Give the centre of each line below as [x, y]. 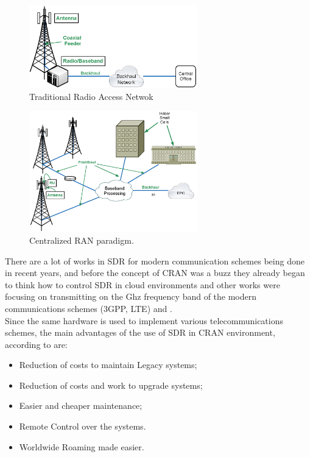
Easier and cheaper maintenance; [81, 406]
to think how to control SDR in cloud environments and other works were [143, 284]
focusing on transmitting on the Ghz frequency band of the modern [131, 296]
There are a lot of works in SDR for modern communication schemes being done [155, 260]
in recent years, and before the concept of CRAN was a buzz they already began [155, 273]
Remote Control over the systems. [83, 426]
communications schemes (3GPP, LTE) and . [89, 308]
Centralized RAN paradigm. [82, 240]
